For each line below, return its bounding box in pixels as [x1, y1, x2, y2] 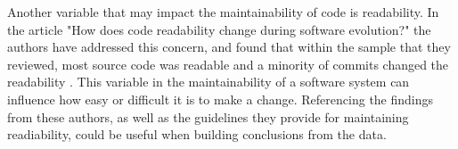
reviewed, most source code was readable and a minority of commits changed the [7, 54, 449, 73]
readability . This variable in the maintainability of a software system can [7, 72, 410, 91]
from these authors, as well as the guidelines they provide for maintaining [7, 107, 409, 126]
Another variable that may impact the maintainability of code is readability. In [7, 3, 439, 21]
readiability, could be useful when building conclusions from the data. [7, 125, 387, 144]
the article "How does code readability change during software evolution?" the [7, 20, 431, 38]
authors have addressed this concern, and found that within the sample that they [7, 37, 451, 56]
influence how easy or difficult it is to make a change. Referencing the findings [7, 89, 434, 108]
